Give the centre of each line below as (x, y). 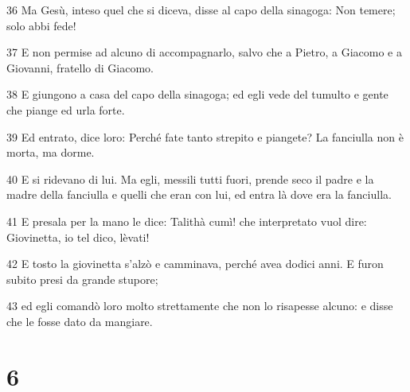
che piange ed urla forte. (66, 109)
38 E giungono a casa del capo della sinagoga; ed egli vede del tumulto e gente (197, 94)
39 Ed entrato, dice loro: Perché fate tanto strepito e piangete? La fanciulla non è (205, 136)
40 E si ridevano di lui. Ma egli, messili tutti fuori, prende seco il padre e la (190, 179)
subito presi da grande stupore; (82, 279)
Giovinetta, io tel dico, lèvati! (78, 237)
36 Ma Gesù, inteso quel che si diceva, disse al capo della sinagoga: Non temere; (201, 10)
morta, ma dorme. (51, 152)
